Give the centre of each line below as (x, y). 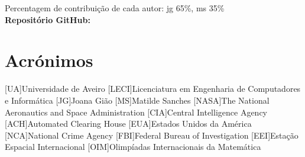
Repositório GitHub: (48, 19)
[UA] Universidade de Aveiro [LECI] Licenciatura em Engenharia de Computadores (153, 89)
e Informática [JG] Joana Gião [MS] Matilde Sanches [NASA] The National (137, 100)
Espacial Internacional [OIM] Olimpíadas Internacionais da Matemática (133, 147)
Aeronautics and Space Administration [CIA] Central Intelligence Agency (136, 112)
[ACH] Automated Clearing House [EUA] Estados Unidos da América (128, 124)
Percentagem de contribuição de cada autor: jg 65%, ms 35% (115, 8)
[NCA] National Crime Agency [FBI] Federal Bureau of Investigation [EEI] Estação (152, 135)
